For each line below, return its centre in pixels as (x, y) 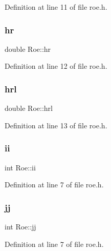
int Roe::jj (20, 227)
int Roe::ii (20, 167)
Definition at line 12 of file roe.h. (56, 66)
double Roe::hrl (29, 108)
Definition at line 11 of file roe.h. (56, 7)
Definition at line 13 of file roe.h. (56, 125)
